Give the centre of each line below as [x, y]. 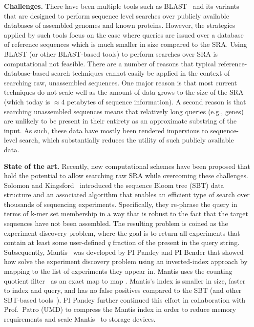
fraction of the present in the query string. [176, 242]
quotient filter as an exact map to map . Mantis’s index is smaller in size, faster [125, 280]
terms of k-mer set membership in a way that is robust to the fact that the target [126, 214]
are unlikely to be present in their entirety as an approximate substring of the [120, 121]
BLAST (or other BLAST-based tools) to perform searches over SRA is [111, 53]
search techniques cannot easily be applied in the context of [141, 73]
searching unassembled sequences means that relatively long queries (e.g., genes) [124, 111]
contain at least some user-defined [55, 242]
